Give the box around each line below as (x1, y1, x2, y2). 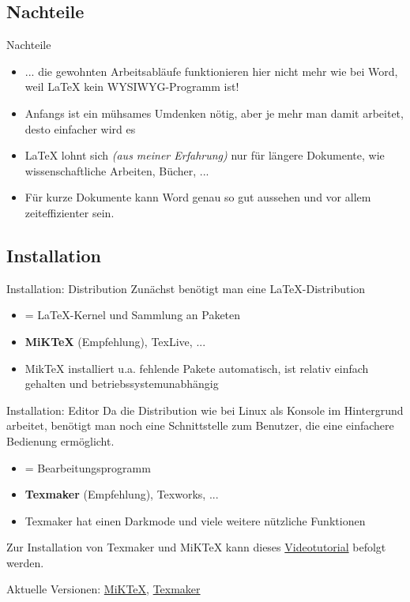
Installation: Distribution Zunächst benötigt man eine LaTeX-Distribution (6, 280, 366, 296)
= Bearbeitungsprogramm (24, 459, 151, 476)
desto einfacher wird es (24, 120, 136, 137)
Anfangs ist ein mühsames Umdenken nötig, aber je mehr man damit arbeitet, (24, 104, 404, 121)
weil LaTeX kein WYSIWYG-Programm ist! (24, 78, 239, 95)
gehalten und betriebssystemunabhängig (24, 375, 219, 392)
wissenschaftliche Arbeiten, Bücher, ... (24, 162, 209, 179)
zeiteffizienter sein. (24, 204, 115, 220)
